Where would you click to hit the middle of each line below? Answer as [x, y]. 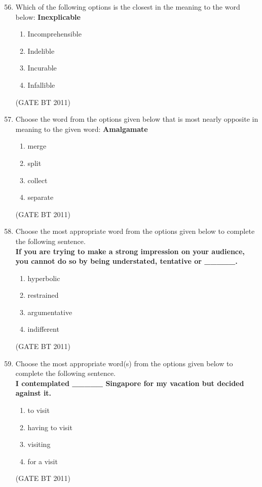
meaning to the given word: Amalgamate [82, 129]
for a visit [43, 461]
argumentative [50, 312]
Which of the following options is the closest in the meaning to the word [128, 7]
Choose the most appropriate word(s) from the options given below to [124, 363]
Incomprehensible [54, 34]
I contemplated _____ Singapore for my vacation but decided [130, 383]
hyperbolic [44, 278]
